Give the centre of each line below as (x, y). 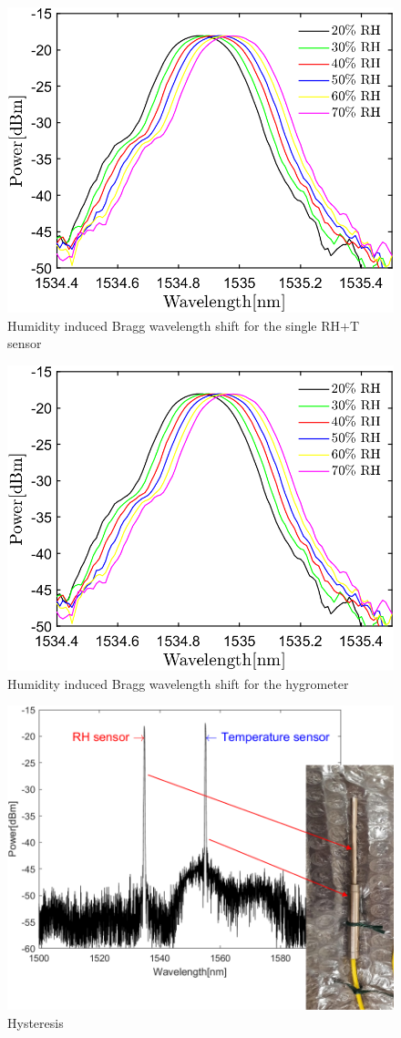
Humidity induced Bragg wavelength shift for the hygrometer (178, 683)
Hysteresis (36, 1022)
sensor (25, 343)
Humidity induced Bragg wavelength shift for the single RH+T (184, 325)
